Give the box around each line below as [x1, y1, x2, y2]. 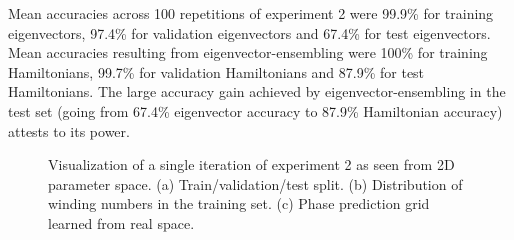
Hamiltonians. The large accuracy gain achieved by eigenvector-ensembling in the [8, 81, 506, 102]
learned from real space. [48, 212, 195, 233]
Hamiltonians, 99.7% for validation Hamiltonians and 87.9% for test [8, 61, 425, 82]
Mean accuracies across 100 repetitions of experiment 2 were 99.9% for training [8, 3, 494, 23]
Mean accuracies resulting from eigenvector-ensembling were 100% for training [8, 42, 488, 63]
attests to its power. [8, 120, 130, 141]
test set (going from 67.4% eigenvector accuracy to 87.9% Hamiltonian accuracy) [8, 100, 503, 121]
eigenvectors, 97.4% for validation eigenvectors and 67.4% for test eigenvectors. [8, 22, 491, 43]
